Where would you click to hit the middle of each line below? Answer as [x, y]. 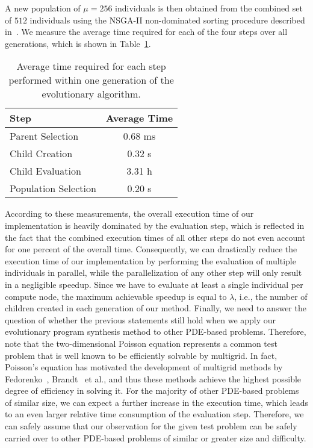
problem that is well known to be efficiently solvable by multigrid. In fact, [141, 355]
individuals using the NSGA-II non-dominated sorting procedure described [167, 20]
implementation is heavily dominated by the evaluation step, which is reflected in [155, 225]
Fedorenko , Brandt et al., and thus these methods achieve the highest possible [153, 378]
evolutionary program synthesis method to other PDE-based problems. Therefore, [156, 331]
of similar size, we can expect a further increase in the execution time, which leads [157, 402]
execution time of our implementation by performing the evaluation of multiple [150, 260]
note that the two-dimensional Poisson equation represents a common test [141, 343]
